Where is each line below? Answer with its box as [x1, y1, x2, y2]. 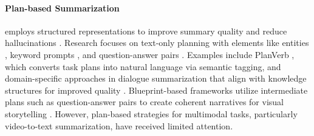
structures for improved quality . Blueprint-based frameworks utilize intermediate [5, 83, 308, 96]
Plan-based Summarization [5, 1, 120, 14]
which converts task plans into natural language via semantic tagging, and [5, 60, 281, 73]
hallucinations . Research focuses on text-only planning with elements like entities [5, 36, 309, 49]
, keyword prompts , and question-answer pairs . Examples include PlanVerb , [5, 48, 295, 60]
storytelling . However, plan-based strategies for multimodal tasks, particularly [5, 107, 298, 120]
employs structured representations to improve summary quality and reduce [5, 24, 287, 37]
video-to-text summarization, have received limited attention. [5, 119, 233, 132]
